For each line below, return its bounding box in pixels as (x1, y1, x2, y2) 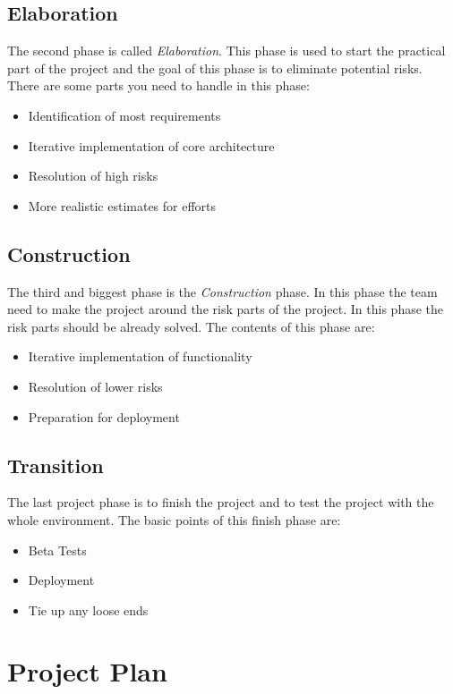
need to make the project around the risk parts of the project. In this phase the (7, 300, 444, 318)
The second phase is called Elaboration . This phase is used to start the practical (7, 41, 446, 60)
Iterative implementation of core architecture (28, 136, 275, 155)
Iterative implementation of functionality (28, 347, 252, 366)
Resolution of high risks (28, 166, 158, 185)
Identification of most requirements (28, 106, 221, 124)
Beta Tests (28, 540, 87, 559)
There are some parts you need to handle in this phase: (7, 76, 310, 95)
